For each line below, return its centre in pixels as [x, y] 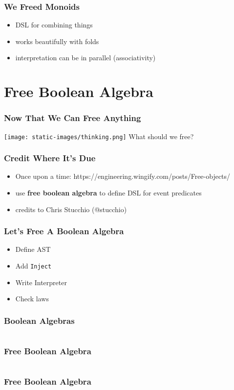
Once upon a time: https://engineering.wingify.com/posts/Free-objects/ [123, 176]
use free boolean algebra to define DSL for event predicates [108, 193]
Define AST [33, 249]
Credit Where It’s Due [50, 158]
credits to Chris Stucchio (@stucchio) [71, 209]
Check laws [32, 299]
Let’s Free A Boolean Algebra [64, 231]
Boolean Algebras [39, 320]
